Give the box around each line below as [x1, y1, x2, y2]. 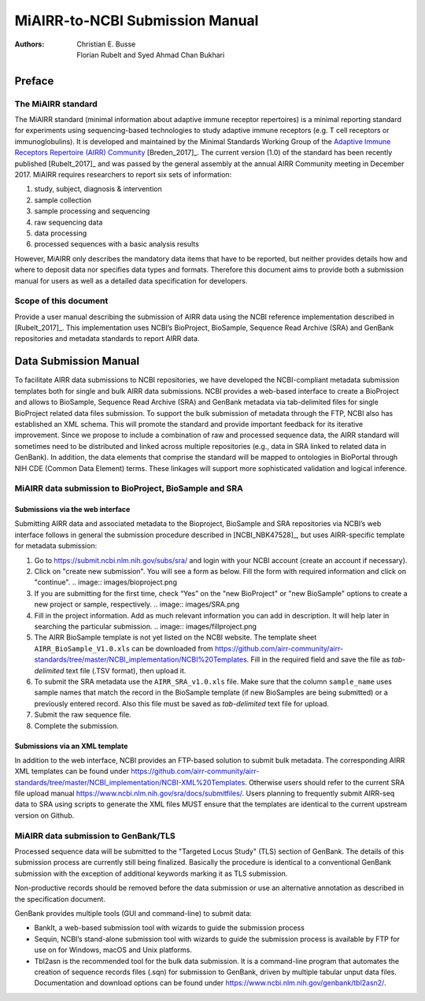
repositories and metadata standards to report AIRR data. [14, 334, 200, 343]
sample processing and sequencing [34, 206, 150, 216]
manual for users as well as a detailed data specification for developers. [14, 276, 248, 285]
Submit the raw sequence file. [34, 710, 131, 720]
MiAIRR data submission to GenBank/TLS [14, 830, 176, 841]
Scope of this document [14, 295, 109, 306]
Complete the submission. [34, 721, 120, 730]
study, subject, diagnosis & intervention [34, 184, 163, 194]
